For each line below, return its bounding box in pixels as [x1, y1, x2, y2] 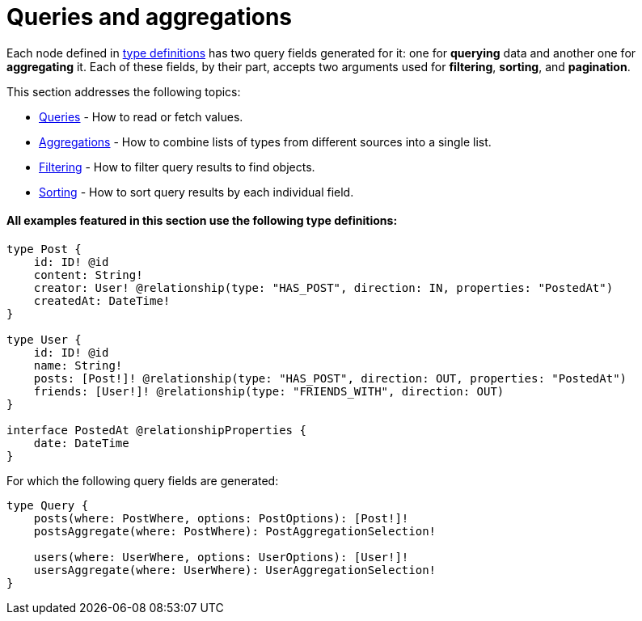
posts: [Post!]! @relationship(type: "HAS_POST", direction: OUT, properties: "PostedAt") [33, 371, 627, 385]
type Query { [6, 498, 89, 512]
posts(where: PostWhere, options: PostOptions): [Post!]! [33, 511, 409, 525]
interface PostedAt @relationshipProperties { [6, 423, 306, 437]
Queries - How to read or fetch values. [39, 109, 243, 124]
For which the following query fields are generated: [6, 473, 279, 488]
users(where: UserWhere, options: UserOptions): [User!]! [33, 550, 409, 564]
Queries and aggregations [6, 3, 293, 31]
